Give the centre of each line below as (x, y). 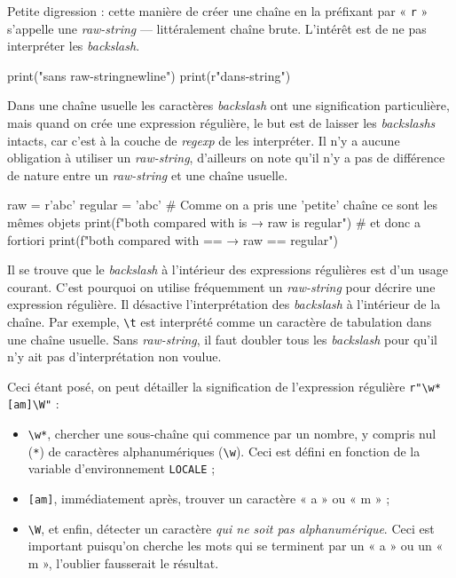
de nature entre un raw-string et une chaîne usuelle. (148, 174)
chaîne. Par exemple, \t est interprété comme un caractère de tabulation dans (220, 321)
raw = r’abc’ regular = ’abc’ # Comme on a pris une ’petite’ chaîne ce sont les (222, 205)
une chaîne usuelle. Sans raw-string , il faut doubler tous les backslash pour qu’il (222, 339)
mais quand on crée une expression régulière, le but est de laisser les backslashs (221, 123)
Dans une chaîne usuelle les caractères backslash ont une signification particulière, (228, 105)
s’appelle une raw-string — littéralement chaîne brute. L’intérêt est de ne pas (217, 28)
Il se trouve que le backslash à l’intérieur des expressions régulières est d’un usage (228, 269)
